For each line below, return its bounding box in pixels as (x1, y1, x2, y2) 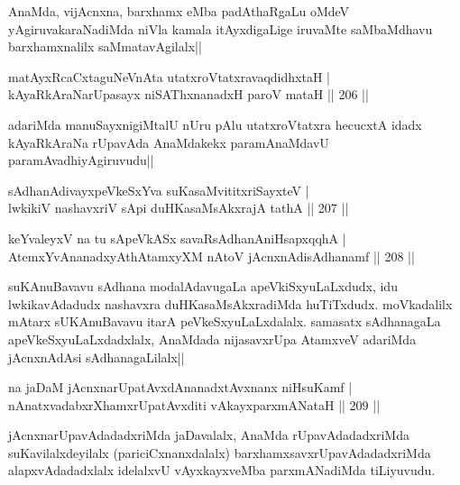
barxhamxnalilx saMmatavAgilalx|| (8, 37, 202, 56)
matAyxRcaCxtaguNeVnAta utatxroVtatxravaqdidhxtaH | (8, 67, 330, 86)
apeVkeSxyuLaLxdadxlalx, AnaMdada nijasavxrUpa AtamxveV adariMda (8, 329, 417, 348)
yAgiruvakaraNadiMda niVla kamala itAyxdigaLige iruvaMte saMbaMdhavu (8, 19, 433, 38)
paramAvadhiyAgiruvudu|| (8, 151, 154, 169)
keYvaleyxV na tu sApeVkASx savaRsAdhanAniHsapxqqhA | (8, 228, 346, 247)
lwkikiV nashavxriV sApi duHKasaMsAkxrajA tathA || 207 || (8, 198, 349, 217)
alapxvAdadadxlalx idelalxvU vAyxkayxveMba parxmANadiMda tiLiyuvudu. (8, 461, 436, 480)
